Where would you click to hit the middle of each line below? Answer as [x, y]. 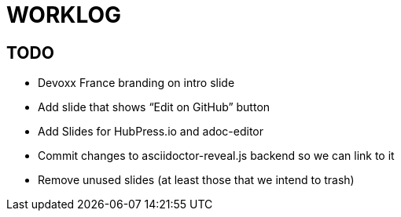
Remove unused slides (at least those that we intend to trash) [196, 180]
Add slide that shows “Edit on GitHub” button [154, 107]
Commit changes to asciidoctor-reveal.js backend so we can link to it [216, 156]
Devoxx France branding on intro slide [136, 83]
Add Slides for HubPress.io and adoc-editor [151, 132]
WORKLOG [64, 15]
